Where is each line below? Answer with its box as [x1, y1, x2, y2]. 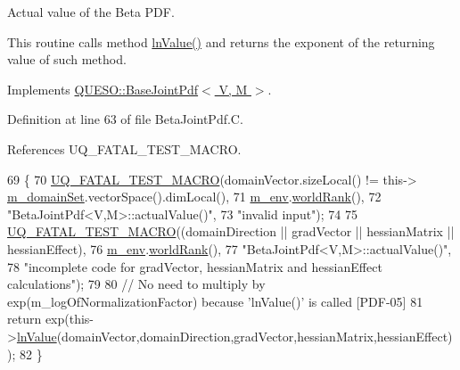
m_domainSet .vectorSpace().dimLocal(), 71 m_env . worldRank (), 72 [7, 187, 382, 206]
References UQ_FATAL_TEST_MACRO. [7, 139, 242, 158]
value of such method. [7, 50, 127, 69]
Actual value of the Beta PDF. [7, 3, 175, 21]
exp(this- [45, 309, 94, 328]
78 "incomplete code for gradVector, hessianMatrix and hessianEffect [7, 257, 382, 275]
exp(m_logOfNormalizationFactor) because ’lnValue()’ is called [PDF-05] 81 [7, 292, 423, 310]
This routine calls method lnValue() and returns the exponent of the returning [7, 32, 435, 51]
